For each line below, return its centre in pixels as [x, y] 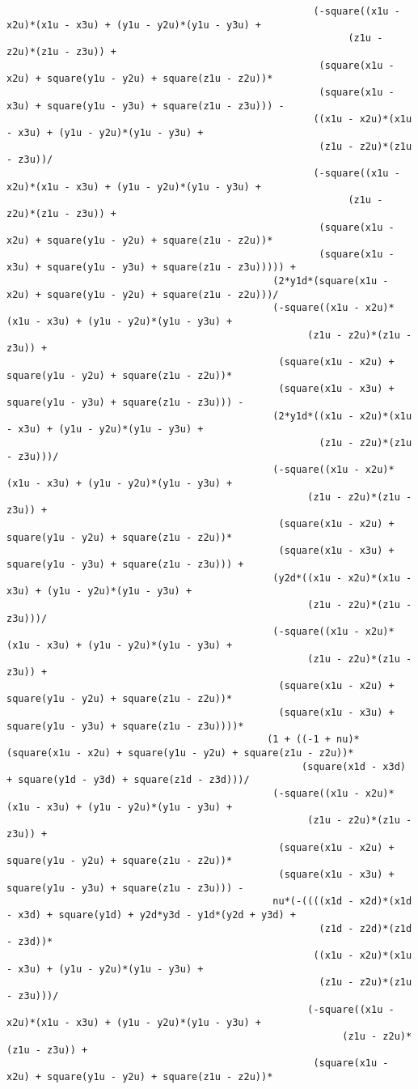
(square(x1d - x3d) [354, 766]
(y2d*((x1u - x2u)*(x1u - [342, 578]
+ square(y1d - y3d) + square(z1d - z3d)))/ [128, 780]
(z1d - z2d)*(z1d [365, 928]
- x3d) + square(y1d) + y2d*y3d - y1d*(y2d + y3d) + [151, 915]
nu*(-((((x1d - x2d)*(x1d [342, 902]
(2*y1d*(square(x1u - [331, 281]
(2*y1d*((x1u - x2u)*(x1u [342, 416]
